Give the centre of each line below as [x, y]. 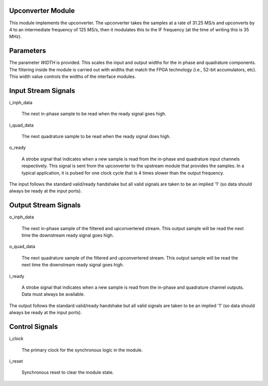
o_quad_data [22, 247]
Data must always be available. [53, 294]
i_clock [16, 339]
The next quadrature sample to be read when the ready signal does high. [96, 136]
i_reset [16, 361]
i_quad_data [22, 125]
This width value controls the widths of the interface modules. [72, 76]
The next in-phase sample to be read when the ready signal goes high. [94, 114]
